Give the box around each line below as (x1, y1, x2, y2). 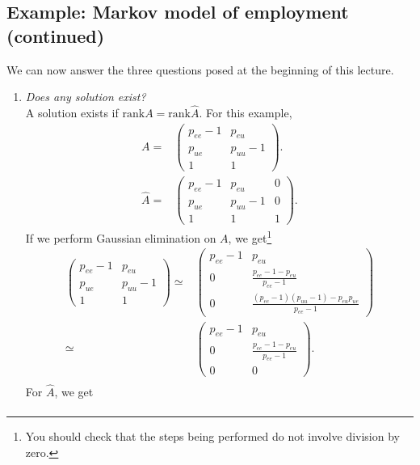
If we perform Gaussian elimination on (25, 229, 216, 246)
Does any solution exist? (25, 88, 146, 105)
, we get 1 (228, 227, 272, 246)
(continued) (6, 23, 105, 48)
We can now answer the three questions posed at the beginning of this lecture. (6, 61, 394, 78)
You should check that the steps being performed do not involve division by (25, 427, 400, 444)
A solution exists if (25, 104, 119, 120)
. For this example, (199, 104, 292, 120)
